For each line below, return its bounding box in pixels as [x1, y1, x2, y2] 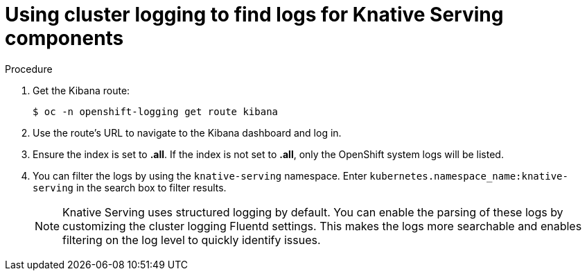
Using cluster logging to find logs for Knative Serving [5, 3, 504, 26]
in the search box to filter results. [76, 181, 227, 193]
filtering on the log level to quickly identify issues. [62, 232, 321, 247]
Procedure [5, 62, 53, 75]
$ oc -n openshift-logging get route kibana [33, 105, 279, 117]
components [5, 26, 124, 50]
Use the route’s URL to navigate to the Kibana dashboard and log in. [33, 126, 342, 139]
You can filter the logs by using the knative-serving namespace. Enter [33, 169, 367, 182]
